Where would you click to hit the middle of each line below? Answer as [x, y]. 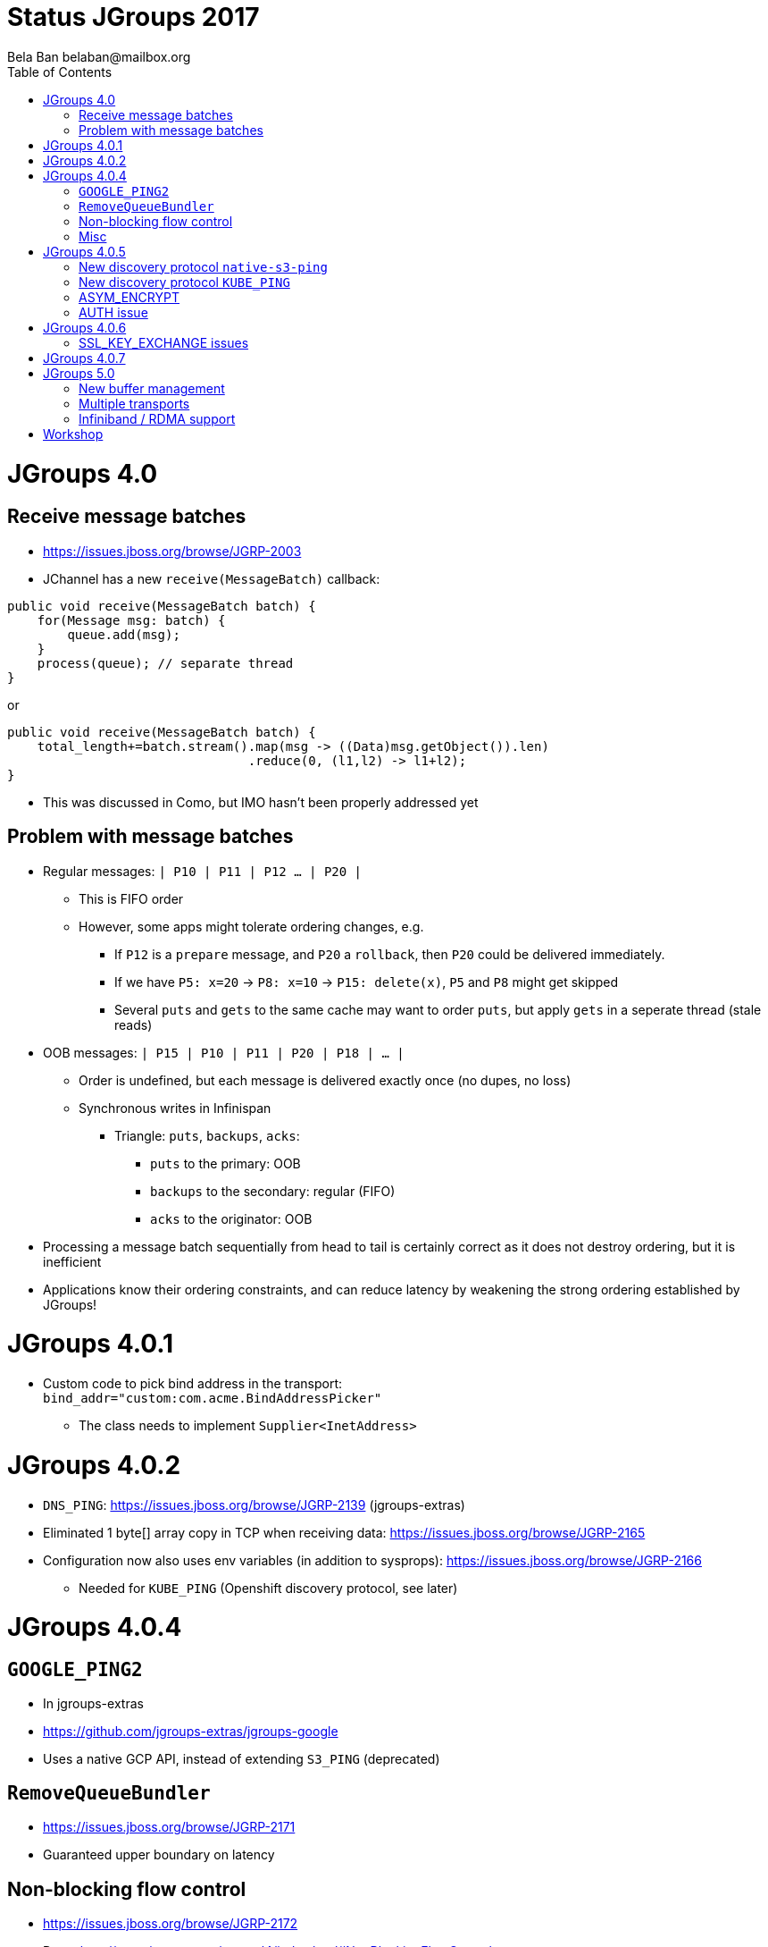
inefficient [72, 1261]
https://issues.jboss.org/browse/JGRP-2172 [171, 1924]
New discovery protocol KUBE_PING [184, 282]
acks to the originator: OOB [231, 1218]
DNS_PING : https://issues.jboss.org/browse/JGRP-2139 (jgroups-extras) [254, 1504]
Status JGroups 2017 [134, 17]
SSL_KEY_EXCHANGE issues [164, 342]
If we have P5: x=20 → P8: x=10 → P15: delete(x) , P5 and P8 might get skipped [367, 982]
